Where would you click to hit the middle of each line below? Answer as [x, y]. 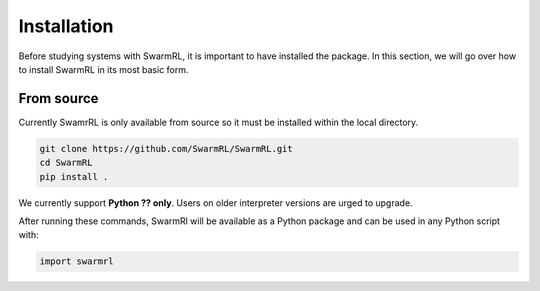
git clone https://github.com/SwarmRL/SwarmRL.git [166, 148]
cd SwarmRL [66, 163]
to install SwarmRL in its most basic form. [103, 69]
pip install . [74, 176]
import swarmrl [76, 261]
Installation [66, 26]
